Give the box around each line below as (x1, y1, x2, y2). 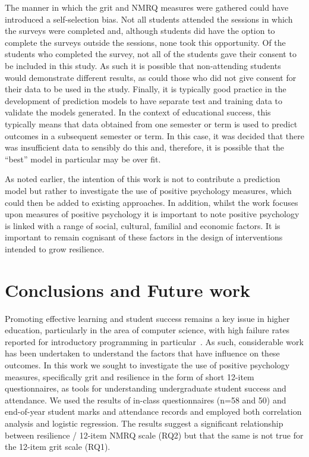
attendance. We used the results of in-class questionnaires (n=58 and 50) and (5, 393, 286, 406)
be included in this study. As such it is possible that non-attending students (5, 59, 281, 71)
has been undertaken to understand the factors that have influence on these (5, 347, 280, 359)
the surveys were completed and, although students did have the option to (5, 24, 275, 37)
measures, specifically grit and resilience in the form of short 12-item (5, 370, 254, 383)
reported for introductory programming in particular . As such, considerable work (5, 335, 304, 348)
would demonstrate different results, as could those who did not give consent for (5, 71, 297, 83)
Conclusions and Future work (5, 277, 251, 302)
